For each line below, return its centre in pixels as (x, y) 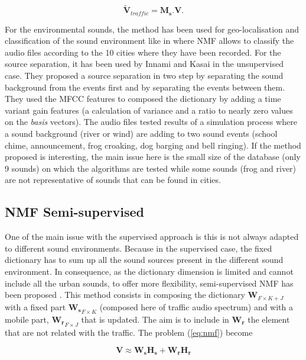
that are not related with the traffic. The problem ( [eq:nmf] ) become (129, 332)
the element (269, 319)
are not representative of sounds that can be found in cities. (113, 180)
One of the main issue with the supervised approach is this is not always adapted (152, 237)
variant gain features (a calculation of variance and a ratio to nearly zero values (149, 110)
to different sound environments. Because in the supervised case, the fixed (139, 248)
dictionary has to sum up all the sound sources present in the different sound (144, 260)
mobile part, (27, 319)
